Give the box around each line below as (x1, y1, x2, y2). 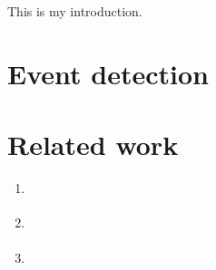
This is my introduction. (7, 2, 142, 20)
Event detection (7, 54, 209, 92)
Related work (7, 126, 179, 163)
